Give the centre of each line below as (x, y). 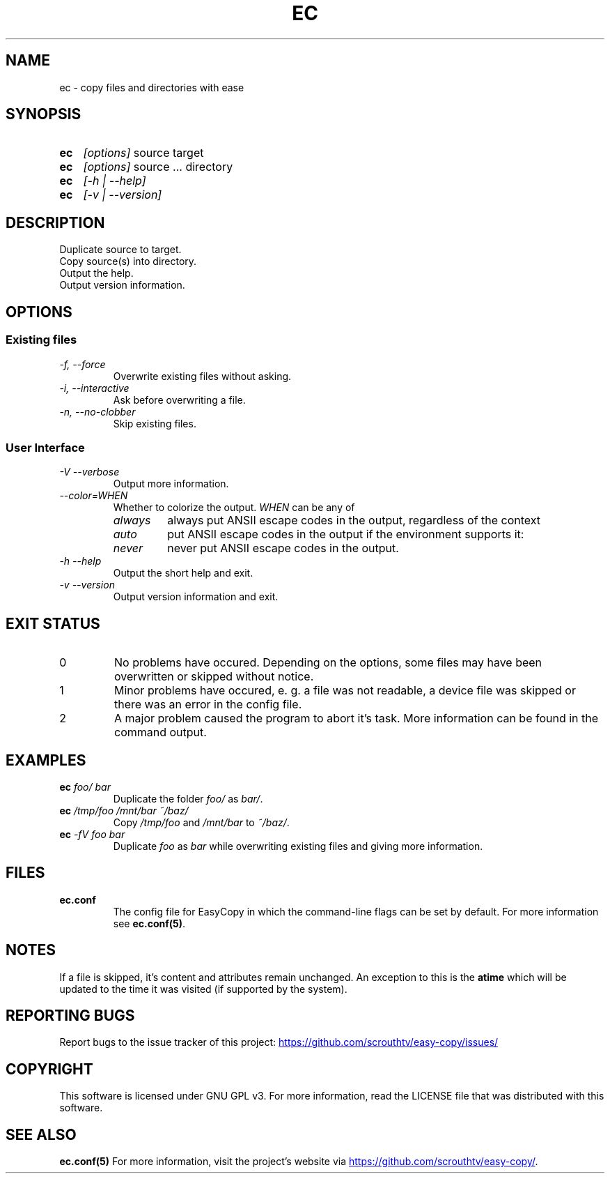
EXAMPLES (46, 760)
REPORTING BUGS (70, 1016)
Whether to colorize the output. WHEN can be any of (234, 508)
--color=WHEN (94, 496)
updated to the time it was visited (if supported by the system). (203, 989)
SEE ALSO (41, 1134)
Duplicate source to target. (120, 250)
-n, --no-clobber (97, 411)
